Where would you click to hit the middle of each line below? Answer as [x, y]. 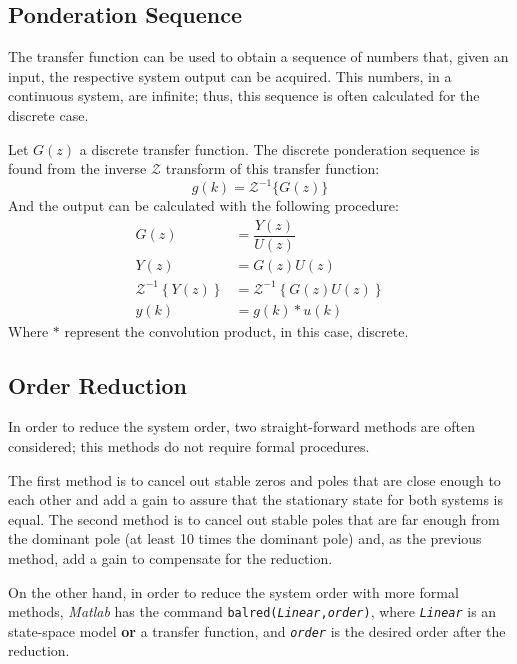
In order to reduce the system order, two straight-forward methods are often [241, 426]
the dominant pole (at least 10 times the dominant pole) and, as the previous [245, 538]
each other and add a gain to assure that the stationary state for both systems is [256, 499]
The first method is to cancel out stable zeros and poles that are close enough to [254, 479]
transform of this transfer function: [272, 168]
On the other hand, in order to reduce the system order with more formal [233, 591]
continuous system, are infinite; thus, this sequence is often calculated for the [244, 95]
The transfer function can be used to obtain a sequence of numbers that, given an [258, 56]
